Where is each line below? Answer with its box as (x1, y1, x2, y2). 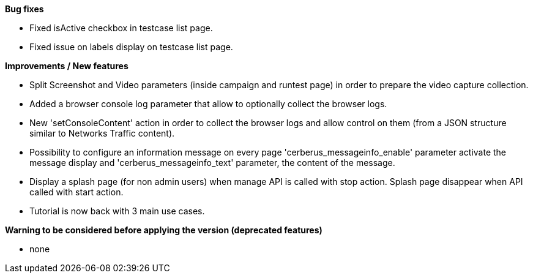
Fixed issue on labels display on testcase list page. (29, 42, 233, 52)
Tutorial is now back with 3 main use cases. (29, 206, 205, 216)
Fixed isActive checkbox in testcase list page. (29, 23, 213, 33)
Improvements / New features (5, 61, 129, 71)
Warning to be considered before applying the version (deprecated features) (5, 225, 322, 235)
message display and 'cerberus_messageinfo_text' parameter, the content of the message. (29, 157, 395, 168)
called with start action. (29, 187, 124, 197)
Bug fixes (5, 4, 44, 14)
